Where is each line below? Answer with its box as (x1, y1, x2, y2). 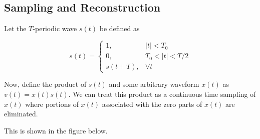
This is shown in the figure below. (4, 125, 108, 135)
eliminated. (4, 108, 38, 119)
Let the (4, 23, 27, 34)
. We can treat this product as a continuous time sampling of (68, 88, 256, 99)
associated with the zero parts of (102, 98, 202, 109)
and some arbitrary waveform (109, 79, 199, 89)
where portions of (25, 98, 79, 109)
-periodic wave (33, 23, 77, 34)
